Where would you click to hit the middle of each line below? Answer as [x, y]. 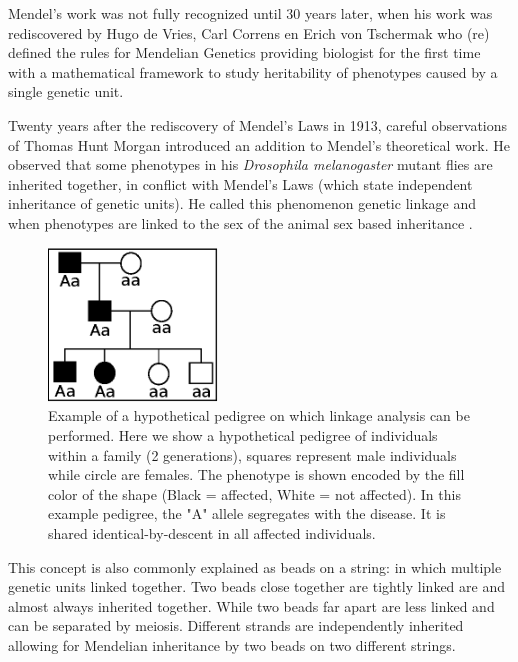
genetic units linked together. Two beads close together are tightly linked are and [256, 586]
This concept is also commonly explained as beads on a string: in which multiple [255, 566]
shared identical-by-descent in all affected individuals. [212, 533]
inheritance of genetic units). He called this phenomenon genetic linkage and [242, 203]
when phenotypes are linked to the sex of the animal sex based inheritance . [240, 222]
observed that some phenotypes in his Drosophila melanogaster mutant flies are [250, 164]
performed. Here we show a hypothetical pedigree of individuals [243, 435]
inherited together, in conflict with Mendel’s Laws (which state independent [240, 183]
